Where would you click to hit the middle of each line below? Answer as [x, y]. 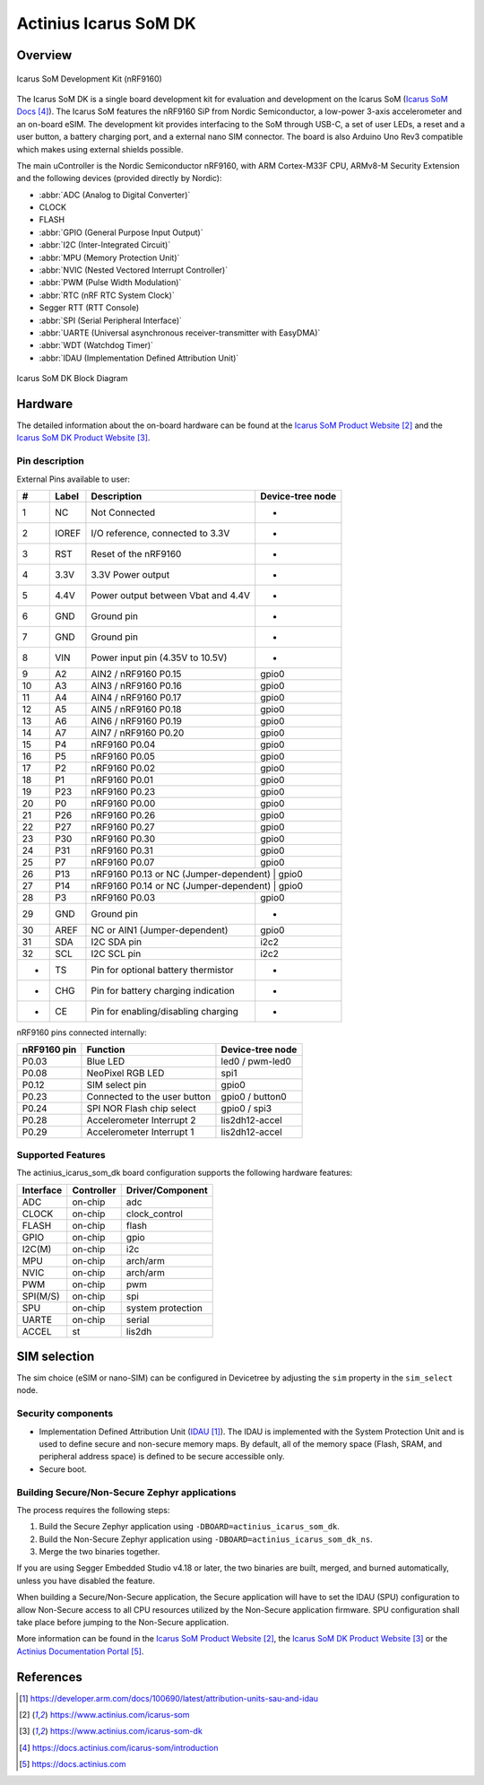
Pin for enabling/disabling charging [165, 1011]
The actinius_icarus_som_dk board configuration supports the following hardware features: [185, 1173]
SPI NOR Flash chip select [141, 1109]
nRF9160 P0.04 [123, 744]
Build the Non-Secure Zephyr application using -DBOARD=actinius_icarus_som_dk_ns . [206, 1539]
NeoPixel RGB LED [125, 1074]
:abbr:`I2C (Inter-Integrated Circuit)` [105, 245]
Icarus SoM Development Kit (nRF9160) [90, 78]
